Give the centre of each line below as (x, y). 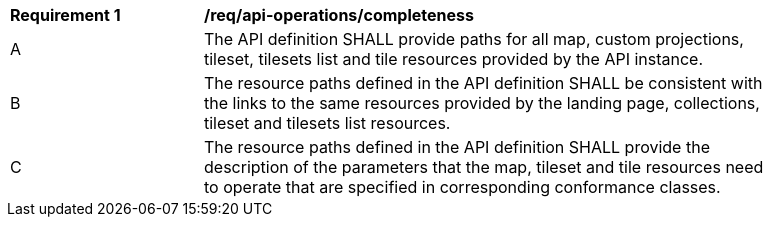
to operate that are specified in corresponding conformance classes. (462, 187)
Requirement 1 (65, 15)
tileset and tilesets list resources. (327, 123)
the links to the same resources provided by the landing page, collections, (482, 103)
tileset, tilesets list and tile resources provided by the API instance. (454, 59)
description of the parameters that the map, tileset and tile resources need (484, 167)
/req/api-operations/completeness (339, 15)
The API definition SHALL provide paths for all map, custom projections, (474, 39)
